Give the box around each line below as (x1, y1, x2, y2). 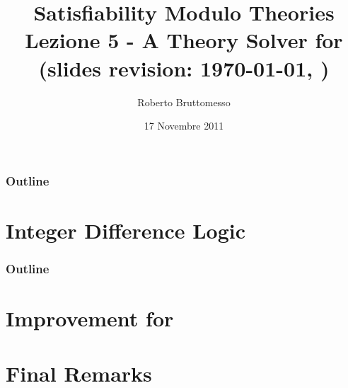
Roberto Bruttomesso (137, 94, 231, 109)
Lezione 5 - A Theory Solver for (25, 25, 343, 55)
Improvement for (6, 304, 174, 333)
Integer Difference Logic (6, 215, 246, 244)
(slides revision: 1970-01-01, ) (38, 53, 330, 82)
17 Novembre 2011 (144, 118, 224, 133)
